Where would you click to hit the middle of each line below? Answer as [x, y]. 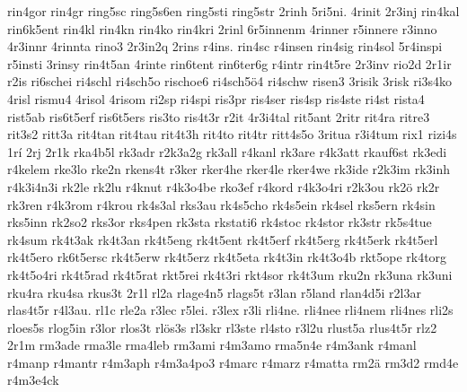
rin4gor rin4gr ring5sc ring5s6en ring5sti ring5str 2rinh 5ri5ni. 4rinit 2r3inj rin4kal [233, 11]
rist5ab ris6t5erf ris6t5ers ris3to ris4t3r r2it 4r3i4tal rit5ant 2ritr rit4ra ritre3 [219, 116]
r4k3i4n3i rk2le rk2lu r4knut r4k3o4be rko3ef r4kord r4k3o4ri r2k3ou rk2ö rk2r [224, 186]
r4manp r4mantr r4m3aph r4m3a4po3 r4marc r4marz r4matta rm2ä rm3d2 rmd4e [233, 362]
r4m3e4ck [33, 380]
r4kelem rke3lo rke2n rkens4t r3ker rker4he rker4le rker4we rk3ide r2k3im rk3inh [229, 169]
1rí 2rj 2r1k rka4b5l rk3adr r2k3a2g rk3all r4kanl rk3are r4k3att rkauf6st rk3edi [227, 151]
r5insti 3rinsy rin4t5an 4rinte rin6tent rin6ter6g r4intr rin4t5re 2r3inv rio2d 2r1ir [229, 63]
